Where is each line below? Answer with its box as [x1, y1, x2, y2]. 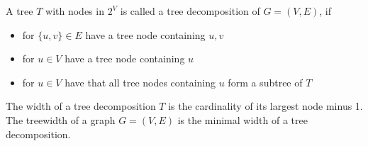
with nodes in [45, 4, 104, 18]
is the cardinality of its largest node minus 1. [168, 99, 363, 113]
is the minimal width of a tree [177, 112, 308, 127]
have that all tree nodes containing [65, 74, 216, 89]
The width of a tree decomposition [6, 99, 156, 113]
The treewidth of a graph [6, 112, 116, 127]
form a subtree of [228, 74, 303, 89]
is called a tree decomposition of [120, 4, 260, 18]
